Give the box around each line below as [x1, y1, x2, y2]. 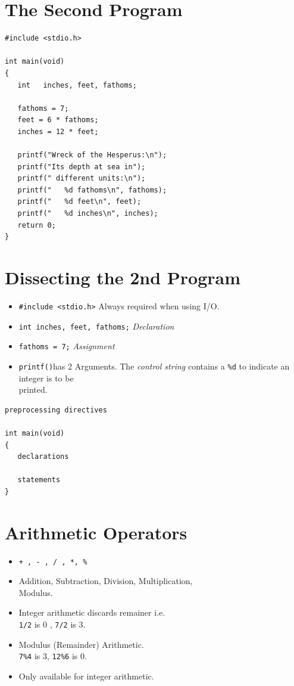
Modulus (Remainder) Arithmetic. [18, 638, 144, 650]
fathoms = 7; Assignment [18, 340, 115, 352]
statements [17, 476, 61, 485]
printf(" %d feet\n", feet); [17, 197, 142, 206]
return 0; [17, 221, 56, 229]
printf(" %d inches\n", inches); [17, 209, 158, 218]
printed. [18, 383, 48, 396]
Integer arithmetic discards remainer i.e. [18, 606, 165, 619]
